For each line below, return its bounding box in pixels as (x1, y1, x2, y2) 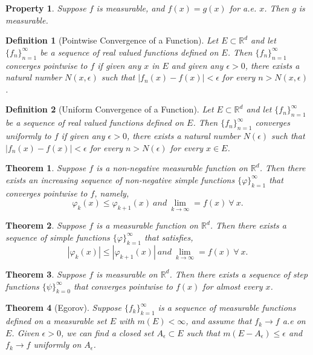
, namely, (94, 186, 129, 199)
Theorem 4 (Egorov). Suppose (5, 301, 121, 314)
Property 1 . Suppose (5, 2, 86, 14)
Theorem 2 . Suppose (5, 219, 86, 232)
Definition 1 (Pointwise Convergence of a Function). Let (5, 34, 219, 47)
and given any (171, 59, 224, 71)
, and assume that (186, 314, 252, 327)
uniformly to (5, 129, 51, 142)
